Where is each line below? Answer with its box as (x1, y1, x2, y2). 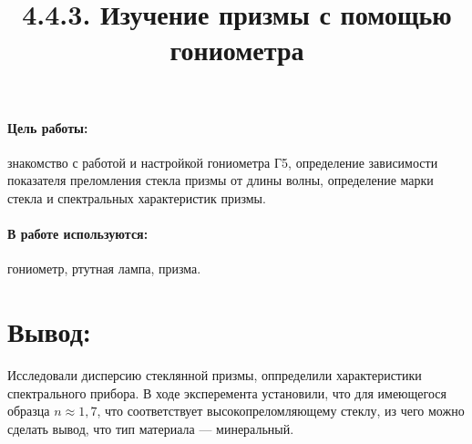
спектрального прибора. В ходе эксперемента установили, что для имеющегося (7, 383, 446, 402)
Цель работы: (7, 118, 88, 137)
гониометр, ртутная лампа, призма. (7, 259, 201, 278)
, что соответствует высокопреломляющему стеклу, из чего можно (97, 401, 465, 420)
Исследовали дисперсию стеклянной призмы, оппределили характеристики (7, 366, 422, 385)
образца (7, 401, 50, 420)
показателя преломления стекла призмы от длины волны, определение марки (7, 170, 434, 190)
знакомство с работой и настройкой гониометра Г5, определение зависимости (7, 152, 438, 171)
